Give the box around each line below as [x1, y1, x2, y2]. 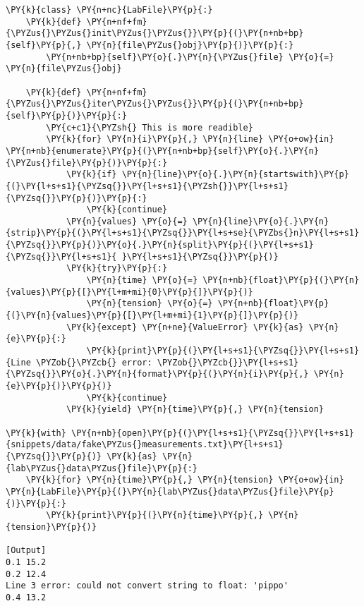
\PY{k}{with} [6, 428, 66, 438]
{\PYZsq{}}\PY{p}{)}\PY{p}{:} [6, 193, 147, 203]
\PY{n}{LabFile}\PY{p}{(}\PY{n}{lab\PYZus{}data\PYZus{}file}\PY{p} [6, 486, 334, 497]
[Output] [6, 545, 47, 556]
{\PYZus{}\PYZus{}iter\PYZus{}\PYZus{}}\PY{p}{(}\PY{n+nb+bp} [6, 99, 304, 109]
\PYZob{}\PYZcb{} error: [35, 357, 152, 368]
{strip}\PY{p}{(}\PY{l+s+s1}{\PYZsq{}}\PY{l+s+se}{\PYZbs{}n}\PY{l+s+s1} [6, 228, 360, 238]
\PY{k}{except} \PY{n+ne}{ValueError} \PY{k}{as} [66, 322, 304, 332]
